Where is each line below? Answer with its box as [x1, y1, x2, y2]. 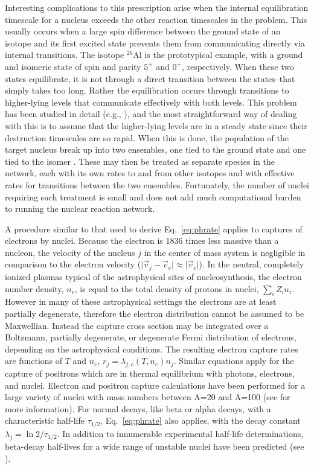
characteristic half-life [5, 414, 85, 427]
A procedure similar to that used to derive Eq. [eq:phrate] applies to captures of [5, 222, 303, 235]
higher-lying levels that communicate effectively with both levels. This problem [5, 95, 297, 108]
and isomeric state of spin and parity [5, 60, 141, 72]
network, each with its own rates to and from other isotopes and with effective [5, 167, 295, 179]
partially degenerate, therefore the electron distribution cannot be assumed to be [5, 307, 304, 319]
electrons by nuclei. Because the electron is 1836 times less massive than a [5, 234, 279, 247]
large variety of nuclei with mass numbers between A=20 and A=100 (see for [5, 391, 290, 403]
